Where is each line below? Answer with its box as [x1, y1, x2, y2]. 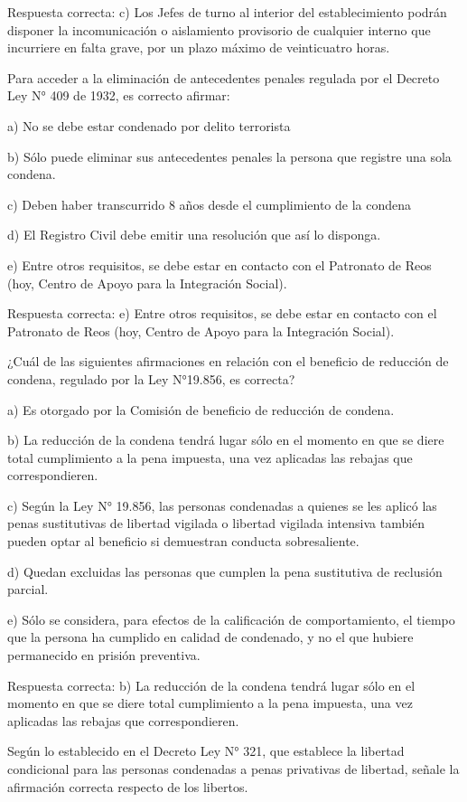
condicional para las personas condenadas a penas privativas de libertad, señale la [7, 760, 460, 778]
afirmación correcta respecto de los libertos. [7, 777, 248, 796]
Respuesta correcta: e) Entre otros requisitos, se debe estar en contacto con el [7, 304, 437, 323]
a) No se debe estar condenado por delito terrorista [7, 116, 291, 135]
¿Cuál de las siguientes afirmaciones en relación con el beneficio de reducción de [7, 352, 449, 371]
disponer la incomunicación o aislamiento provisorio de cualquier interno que [7, 20, 431, 39]
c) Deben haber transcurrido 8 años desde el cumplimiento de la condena [7, 194, 412, 213]
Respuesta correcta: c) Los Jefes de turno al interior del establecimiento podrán [7, 3, 447, 21]
